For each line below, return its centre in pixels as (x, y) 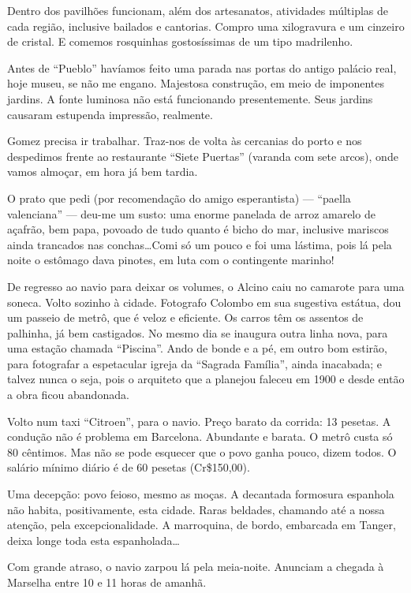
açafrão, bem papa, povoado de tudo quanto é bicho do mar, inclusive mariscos (198, 229)
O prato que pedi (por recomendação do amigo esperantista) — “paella (179, 198)
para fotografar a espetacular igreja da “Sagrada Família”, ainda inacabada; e (195, 363)
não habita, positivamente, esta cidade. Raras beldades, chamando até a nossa (196, 509)
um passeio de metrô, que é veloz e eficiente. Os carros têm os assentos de (185, 317)
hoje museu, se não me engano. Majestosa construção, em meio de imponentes (196, 83)
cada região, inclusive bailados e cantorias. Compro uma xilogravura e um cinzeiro (206, 26)
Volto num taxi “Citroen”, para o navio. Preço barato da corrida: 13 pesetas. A (199, 421)
